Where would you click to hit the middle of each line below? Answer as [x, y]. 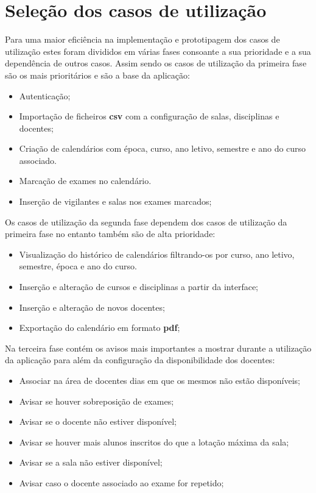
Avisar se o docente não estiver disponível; [98, 421]
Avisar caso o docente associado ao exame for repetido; [121, 482]
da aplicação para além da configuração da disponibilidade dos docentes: [140, 360]
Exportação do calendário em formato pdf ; [100, 328]
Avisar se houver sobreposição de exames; [97, 401]
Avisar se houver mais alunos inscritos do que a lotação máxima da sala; [154, 442]
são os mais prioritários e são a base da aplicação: [97, 75]
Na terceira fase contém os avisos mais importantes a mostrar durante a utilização [158, 348]
